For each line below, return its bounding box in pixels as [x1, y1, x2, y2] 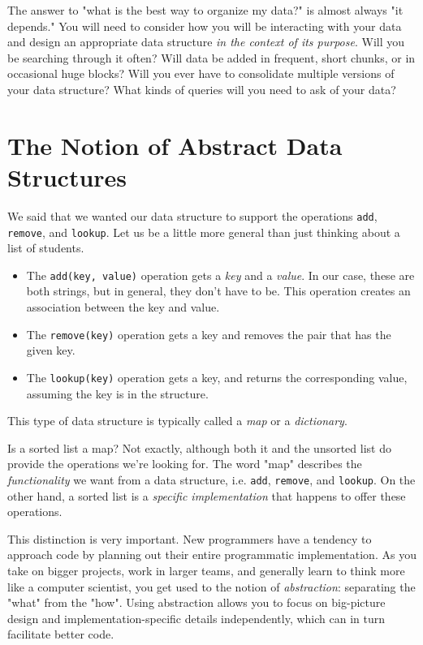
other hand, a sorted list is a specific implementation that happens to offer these [7, 487, 406, 504]
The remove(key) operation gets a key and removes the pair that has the [26, 325, 391, 342]
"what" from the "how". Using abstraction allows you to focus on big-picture [7, 594, 386, 611]
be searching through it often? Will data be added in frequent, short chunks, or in [7, 49, 416, 66]
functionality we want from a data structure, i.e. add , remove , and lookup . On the [7, 471, 416, 488]
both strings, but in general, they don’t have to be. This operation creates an [26, 282, 411, 299]
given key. [26, 342, 76, 359]
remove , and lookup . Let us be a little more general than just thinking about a [7, 223, 400, 240]
